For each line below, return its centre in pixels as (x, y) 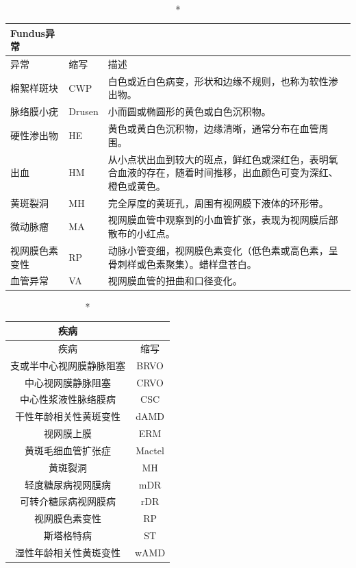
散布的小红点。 (141, 233)
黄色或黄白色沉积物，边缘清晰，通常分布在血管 (213, 128)
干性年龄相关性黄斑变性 (68, 416)
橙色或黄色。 (137, 185)
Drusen (84, 111)
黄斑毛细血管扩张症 (68, 450)
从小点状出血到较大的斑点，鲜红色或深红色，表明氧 (223, 159)
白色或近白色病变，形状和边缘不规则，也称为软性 (218, 81)
